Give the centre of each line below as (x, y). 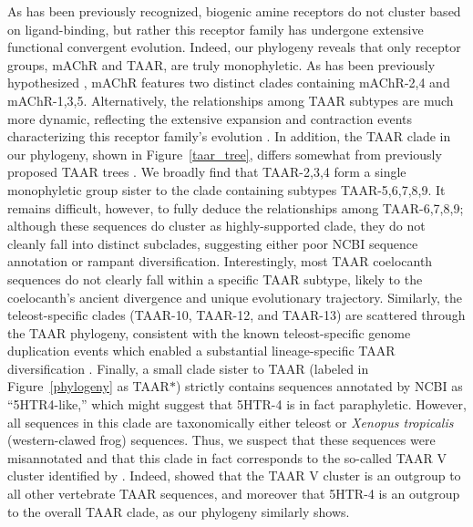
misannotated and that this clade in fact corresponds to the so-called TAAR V (227, 457)
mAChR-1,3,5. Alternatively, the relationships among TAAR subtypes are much (231, 100)
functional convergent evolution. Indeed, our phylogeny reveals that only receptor (234, 47)
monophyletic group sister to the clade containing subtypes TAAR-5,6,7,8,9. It (226, 189)
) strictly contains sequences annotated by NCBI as (319, 386)
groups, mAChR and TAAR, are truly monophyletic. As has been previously (221, 64)
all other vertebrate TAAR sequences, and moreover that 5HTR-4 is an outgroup (234, 494)
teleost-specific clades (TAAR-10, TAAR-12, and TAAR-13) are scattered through (236, 315)
